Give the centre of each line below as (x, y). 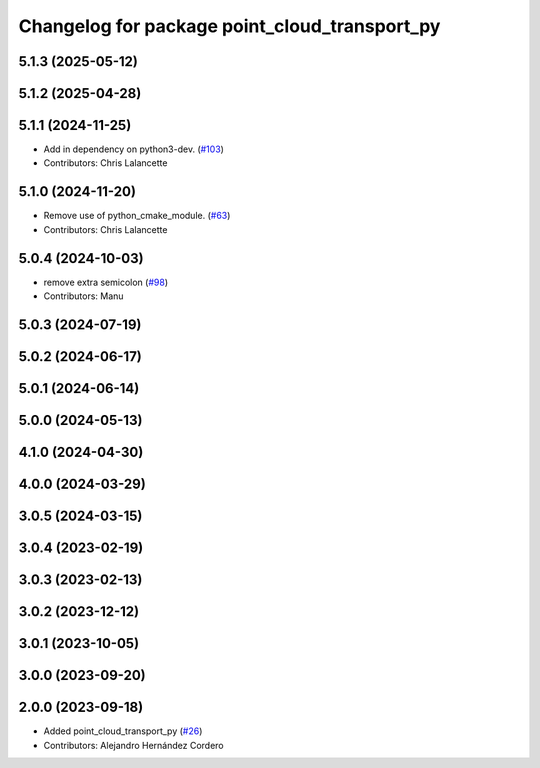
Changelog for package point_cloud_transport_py (229, 26)
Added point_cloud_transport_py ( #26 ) (123, 731)
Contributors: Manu (83, 296)
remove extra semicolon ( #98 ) (106, 282)
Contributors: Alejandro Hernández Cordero (133, 745)
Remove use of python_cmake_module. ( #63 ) (137, 216)
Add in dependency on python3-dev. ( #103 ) (134, 149)
